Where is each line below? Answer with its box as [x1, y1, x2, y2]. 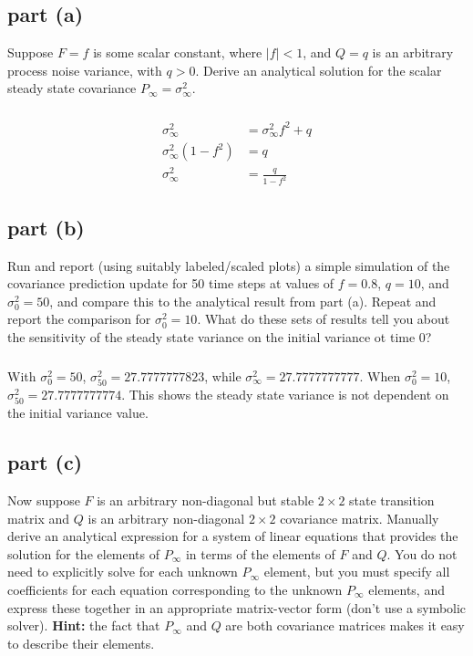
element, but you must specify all [263, 562, 450, 581]
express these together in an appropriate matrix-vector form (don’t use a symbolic [7, 598, 467, 617]
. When [359, 366, 401, 385]
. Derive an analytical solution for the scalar [195, 60, 442, 79]
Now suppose [7, 491, 80, 510]
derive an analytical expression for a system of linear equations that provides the [7, 526, 458, 546]
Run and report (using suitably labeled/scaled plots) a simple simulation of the [7, 255, 450, 275]
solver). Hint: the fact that [7, 616, 160, 635]
